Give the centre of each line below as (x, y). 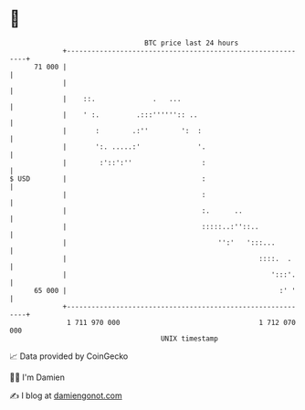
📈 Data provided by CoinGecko (69, 356)
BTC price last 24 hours (192, 43)
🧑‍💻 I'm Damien (37, 377)
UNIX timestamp (189, 338)
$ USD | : (108, 179)
